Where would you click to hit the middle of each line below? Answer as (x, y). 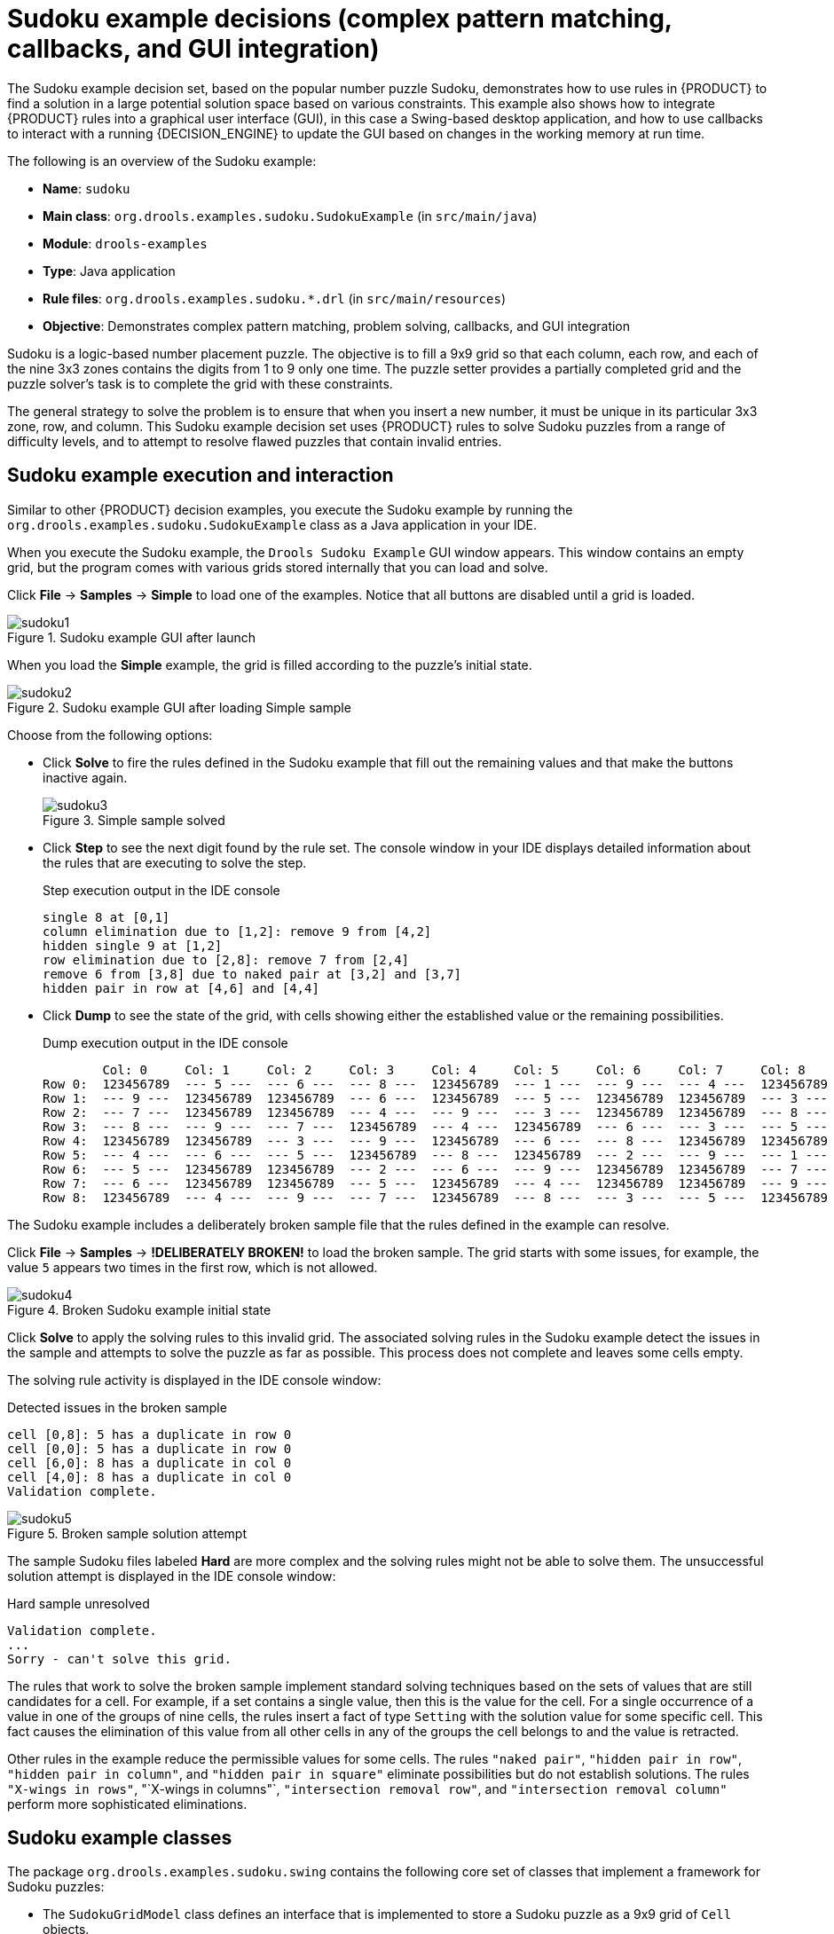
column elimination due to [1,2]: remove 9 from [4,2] (237, 931)
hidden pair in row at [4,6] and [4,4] (181, 988)
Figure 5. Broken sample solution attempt (127, 1533)
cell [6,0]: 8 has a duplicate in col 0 (149, 1462)
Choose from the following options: (110, 735)
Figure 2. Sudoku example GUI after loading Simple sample (179, 707)
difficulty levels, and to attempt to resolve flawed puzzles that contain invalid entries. (255, 441)
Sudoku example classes (120, 1838)
